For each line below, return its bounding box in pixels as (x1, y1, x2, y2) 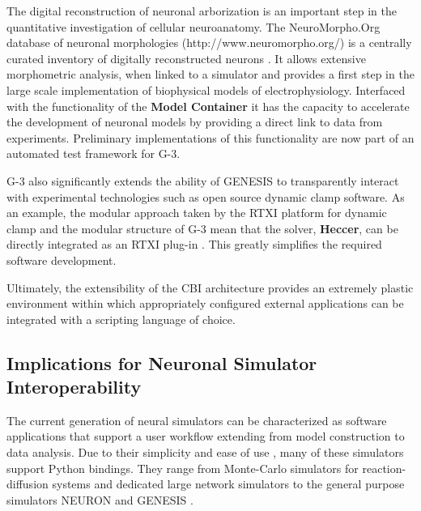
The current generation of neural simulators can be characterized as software (6, 411, 387, 428)
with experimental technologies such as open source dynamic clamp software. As (6, 188, 405, 205)
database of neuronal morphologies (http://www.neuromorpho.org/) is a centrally (6, 34, 412, 51)
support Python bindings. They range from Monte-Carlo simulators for (6, 459, 359, 476)
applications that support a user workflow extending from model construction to (6, 428, 405, 445)
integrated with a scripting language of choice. (6, 310, 236, 327)
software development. (6, 251, 117, 268)
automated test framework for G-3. (6, 145, 181, 162)
